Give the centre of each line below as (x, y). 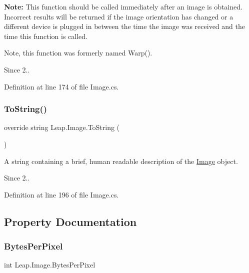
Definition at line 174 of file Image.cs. (61, 86)
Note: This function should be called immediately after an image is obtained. (123, 6)
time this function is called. (46, 36)
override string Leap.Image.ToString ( (62, 127)
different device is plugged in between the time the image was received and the (124, 26)
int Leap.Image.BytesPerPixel (50, 265)
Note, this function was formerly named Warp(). (78, 53)
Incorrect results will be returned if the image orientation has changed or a (119, 16)
